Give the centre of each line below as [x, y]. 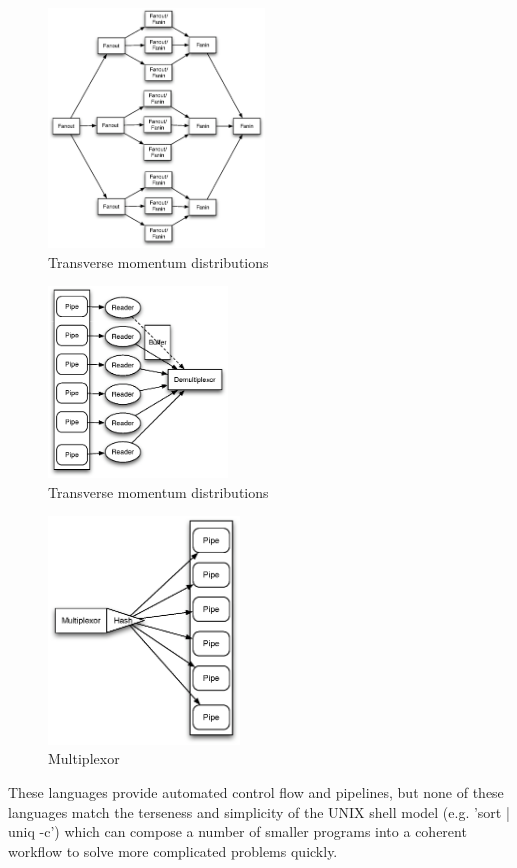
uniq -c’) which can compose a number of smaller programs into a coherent [237, 831]
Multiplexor [84, 758]
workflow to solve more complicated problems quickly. [173, 850]
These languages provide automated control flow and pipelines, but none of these [256, 791]
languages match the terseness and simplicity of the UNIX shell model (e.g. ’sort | [259, 811]
